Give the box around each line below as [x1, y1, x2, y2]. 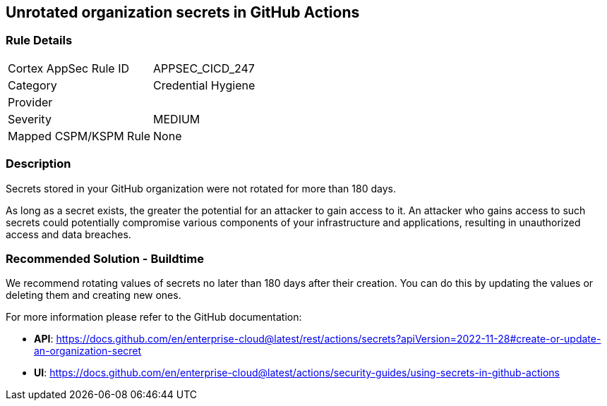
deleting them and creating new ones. [6, 289, 181, 302]
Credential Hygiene [153, 78, 256, 92]
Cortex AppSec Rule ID [8, 61, 130, 75]
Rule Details [6, 33, 73, 48]
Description [6, 156, 71, 171]
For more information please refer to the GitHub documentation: [6, 311, 302, 324]
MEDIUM [153, 111, 200, 126]
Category [8, 78, 57, 92]
